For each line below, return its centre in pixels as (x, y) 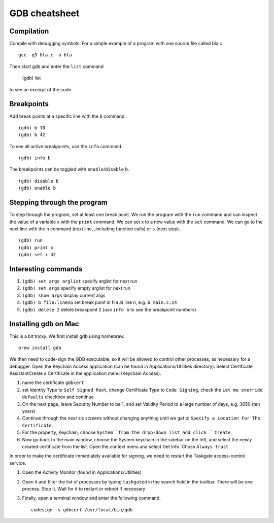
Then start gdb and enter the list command (57, 66)
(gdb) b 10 (32, 128)
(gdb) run (30, 240)
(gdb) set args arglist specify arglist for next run (80, 281)
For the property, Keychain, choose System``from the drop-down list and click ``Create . (127, 432)
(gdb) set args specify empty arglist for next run (76, 288)
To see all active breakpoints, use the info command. (66, 146)
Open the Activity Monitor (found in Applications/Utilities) (82, 472)
